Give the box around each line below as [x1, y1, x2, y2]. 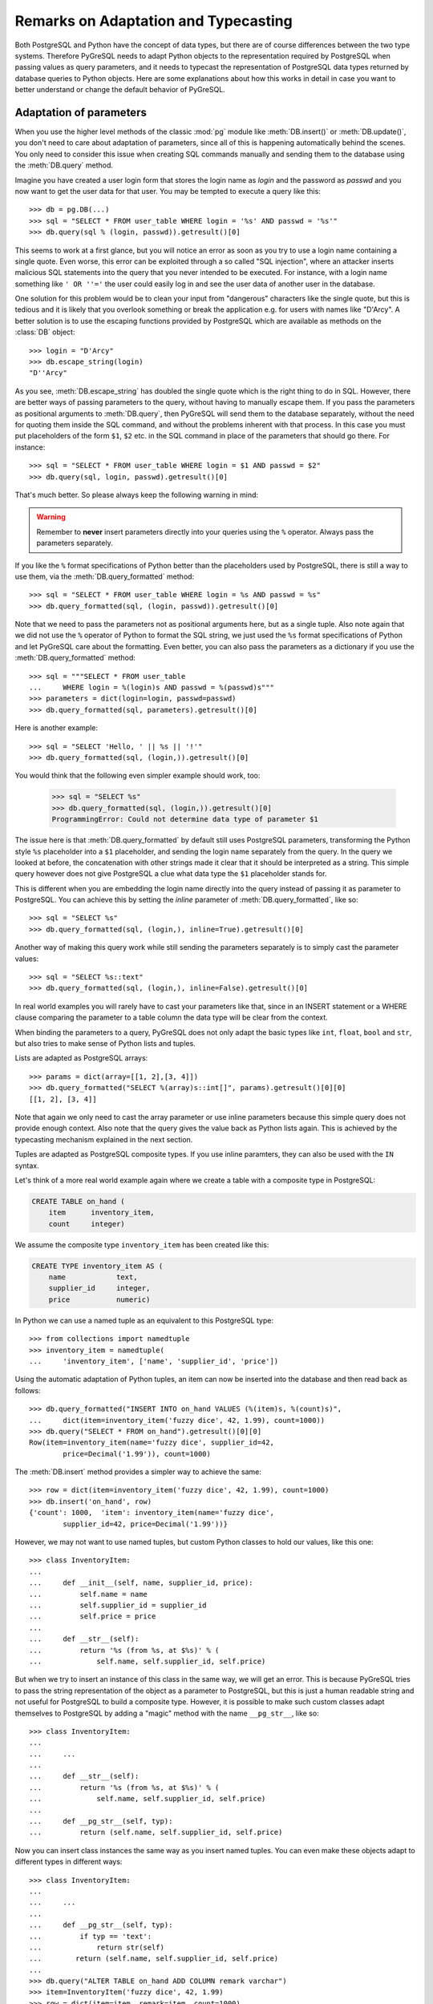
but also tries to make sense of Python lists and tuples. [14, 1038, 196, 1048]
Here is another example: [14, 723, 98, 733]
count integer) [48, 1219, 126, 1228]
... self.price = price [29, 1612, 156, 1621]
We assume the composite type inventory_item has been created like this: [14, 1239, 269, 1250]
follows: [14, 1385, 41, 1395]
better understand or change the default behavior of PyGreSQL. [14, 85, 226, 95]
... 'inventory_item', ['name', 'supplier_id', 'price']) [29, 1356, 279, 1366]
